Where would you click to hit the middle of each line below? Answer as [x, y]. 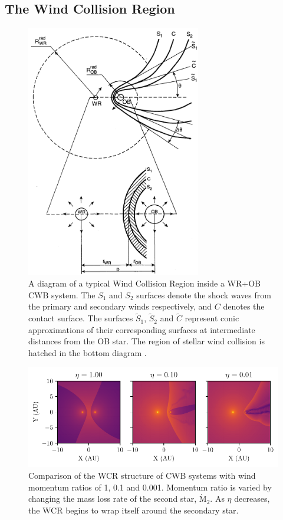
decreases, [252, 498]
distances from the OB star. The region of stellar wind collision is [147, 341]
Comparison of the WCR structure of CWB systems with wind [142, 475]
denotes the [244, 306]
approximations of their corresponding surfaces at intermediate [142, 329]
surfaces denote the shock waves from [204, 294]
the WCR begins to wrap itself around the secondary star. [134, 510]
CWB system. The [62, 294]
